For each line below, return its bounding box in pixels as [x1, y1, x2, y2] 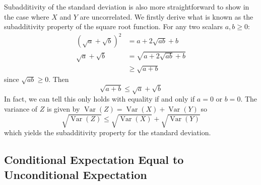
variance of [4, 103, 38, 114]
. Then [48, 74, 69, 84]
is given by [47, 103, 80, 114]
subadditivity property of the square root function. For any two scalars [4, 21, 223, 32]
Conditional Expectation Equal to [4, 152, 184, 167]
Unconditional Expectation [4, 166, 147, 182]
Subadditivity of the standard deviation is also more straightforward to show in [4, 2, 249, 12]
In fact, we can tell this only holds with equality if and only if [4, 94, 195, 104]
